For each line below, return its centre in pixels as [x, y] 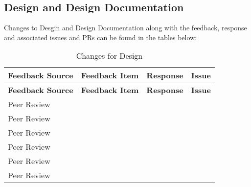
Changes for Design [109, 56]
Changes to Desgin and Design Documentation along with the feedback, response [125, 28]
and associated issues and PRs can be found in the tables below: [101, 37]
